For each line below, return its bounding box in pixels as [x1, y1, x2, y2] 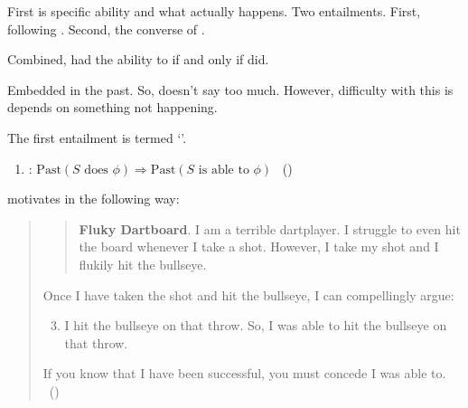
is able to [198, 163, 249, 176]
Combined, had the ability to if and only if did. [7, 50, 269, 69]
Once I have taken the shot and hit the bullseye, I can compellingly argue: [42, 285, 454, 304]
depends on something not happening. [7, 98, 218, 117]
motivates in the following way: [7, 189, 180, 208]
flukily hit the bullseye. [79, 254, 207, 273]
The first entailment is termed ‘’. [7, 128, 187, 147]
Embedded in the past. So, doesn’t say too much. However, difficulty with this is [7, 80, 454, 99]
